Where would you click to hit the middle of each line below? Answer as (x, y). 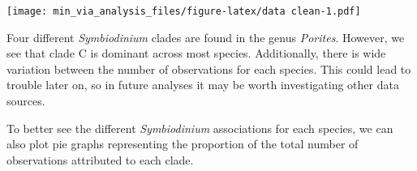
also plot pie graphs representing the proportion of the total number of (183, 144)
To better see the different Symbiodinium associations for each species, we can (200, 128)
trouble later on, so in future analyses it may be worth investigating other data (203, 85)
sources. (26, 101)
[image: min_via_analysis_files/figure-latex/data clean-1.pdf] (184, 11)
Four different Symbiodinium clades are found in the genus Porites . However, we (206, 37)
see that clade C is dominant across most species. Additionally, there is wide (196, 53)
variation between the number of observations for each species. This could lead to (209, 68)
